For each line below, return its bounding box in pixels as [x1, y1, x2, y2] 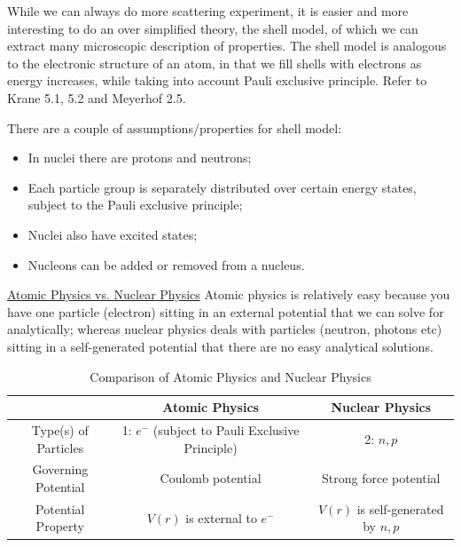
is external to [185, 508, 257, 527]
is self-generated [356, 499, 444, 518]
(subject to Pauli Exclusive [152, 420, 300, 439]
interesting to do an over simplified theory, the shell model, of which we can [7, 19, 418, 37]
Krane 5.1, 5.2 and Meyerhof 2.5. [7, 88, 186, 107]
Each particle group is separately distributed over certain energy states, [27, 178, 417, 196]
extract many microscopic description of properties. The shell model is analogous [7, 36, 447, 55]
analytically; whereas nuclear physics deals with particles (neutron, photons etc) [7, 320, 442, 338]
